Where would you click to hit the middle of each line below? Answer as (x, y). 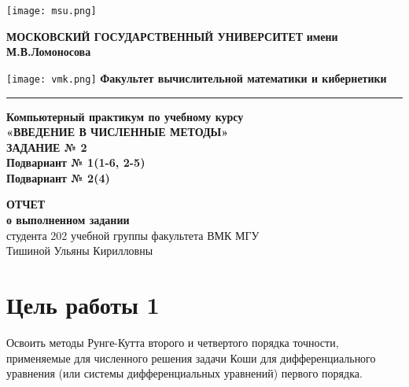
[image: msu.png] (52, 11)
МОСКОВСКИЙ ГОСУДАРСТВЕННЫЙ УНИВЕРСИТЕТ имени (172, 36)
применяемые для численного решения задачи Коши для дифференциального (191, 358)
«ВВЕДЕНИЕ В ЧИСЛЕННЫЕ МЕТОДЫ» (118, 132)
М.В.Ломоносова (49, 52)
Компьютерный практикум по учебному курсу (125, 116)
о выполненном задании (68, 220)
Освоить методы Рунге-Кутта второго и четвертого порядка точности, (173, 342)
